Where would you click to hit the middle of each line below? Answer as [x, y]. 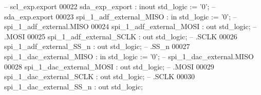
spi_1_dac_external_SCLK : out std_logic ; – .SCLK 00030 [99, 76]
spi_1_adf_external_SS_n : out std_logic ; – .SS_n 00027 [97, 46]
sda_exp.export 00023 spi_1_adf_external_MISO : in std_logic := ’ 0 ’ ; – [120, 16]
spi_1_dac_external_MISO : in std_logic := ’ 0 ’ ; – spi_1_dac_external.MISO [129, 56]
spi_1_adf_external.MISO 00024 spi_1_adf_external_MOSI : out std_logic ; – [130, 26]
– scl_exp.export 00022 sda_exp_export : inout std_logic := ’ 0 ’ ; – [110, 6]
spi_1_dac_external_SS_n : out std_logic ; [73, 86]
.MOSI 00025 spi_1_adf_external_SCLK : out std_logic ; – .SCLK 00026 [121, 36]
